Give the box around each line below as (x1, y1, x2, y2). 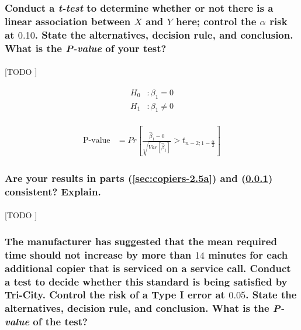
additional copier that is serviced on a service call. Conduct (5, 260, 291, 275)
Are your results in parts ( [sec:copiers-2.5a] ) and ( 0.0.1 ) (5, 170, 273, 185)
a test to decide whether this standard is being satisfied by (5, 274, 288, 288)
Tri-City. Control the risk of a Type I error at (5, 287, 225, 302)
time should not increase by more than (5, 247, 192, 262)
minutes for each (208, 247, 288, 262)
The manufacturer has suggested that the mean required (5, 233, 277, 248)
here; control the (176, 13, 257, 28)
